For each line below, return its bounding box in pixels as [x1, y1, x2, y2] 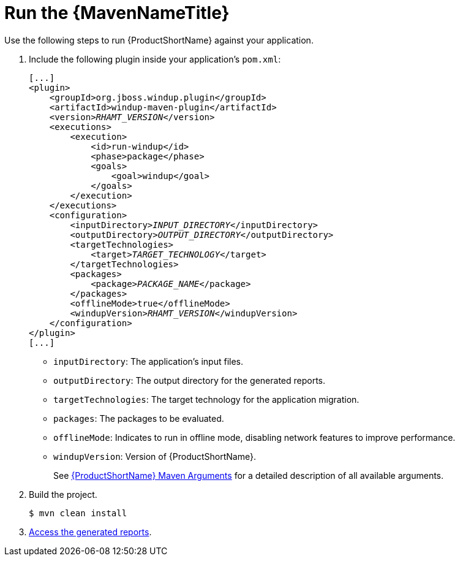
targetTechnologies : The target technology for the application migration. [53, 394, 360, 405]
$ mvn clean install [29, 508, 127, 518]
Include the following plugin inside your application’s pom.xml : [29, 53, 281, 64]
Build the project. [29, 489, 97, 500]
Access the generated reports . [29, 526, 152, 537]
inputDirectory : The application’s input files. [53, 356, 244, 367]
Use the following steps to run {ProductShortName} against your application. [4, 34, 314, 45]
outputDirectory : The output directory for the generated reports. [53, 375, 326, 386]
